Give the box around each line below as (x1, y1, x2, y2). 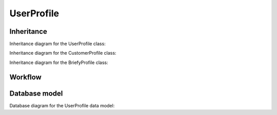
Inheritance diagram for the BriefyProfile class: (9, 59, 108, 65)
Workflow (9, 73, 42, 81)
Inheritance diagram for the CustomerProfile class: (9, 50, 116, 56)
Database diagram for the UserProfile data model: (9, 102, 115, 108)
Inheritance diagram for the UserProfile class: (9, 41, 106, 47)
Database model (9, 89, 63, 98)
